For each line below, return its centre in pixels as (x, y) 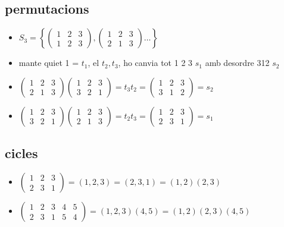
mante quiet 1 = (49, 63)
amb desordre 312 (237, 63)
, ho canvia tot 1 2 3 (155, 63)
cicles (21, 153)
